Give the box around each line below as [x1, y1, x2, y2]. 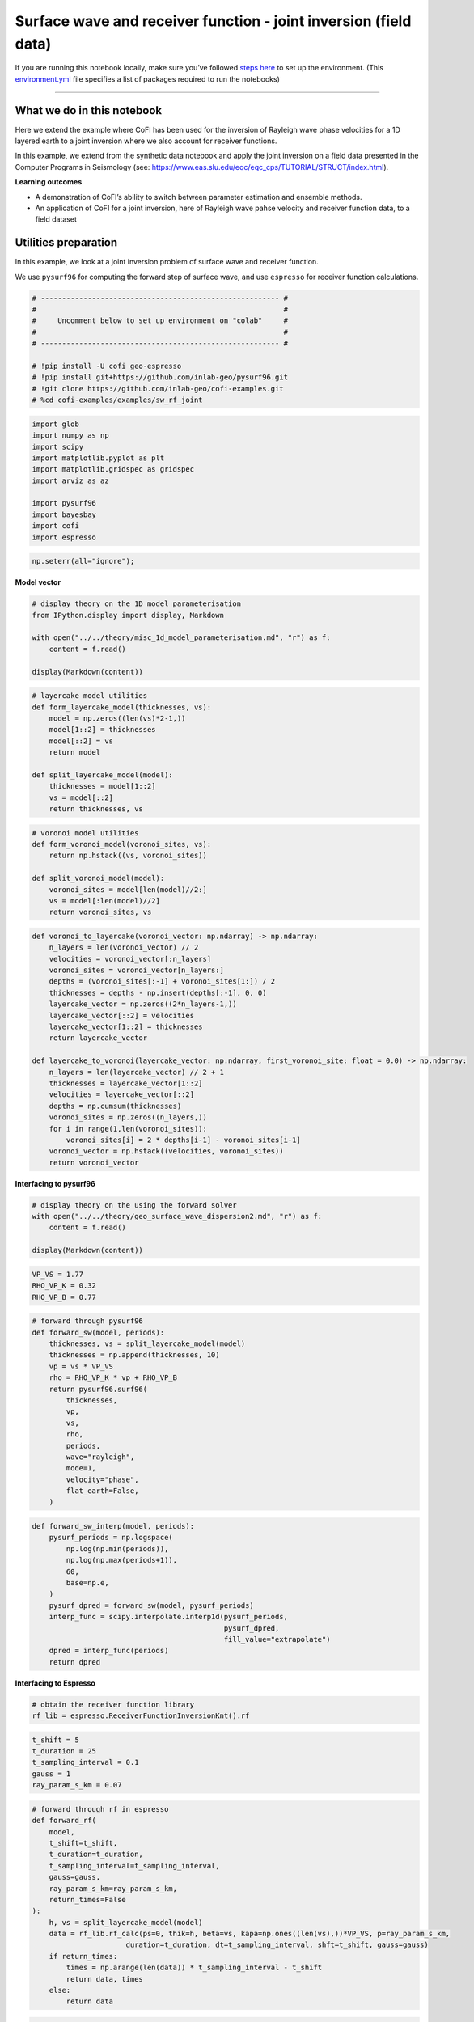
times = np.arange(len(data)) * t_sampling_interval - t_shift [66, 1963, 323, 1973]
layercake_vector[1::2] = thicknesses [49, 1022, 203, 1031]
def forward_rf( [32, 1816, 97, 1825]
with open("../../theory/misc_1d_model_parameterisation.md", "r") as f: [32, 633, 331, 642]
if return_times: [49, 1952, 118, 1961]
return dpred [49, 1657, 101, 1666]
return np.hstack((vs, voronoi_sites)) [49, 851, 208, 861]
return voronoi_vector [49, 1157, 139, 1167]
